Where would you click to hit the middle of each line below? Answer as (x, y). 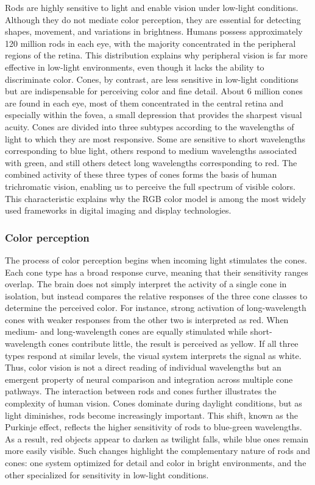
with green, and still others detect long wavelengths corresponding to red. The (151, 162)
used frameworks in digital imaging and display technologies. (118, 210)
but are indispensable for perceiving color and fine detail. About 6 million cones (154, 91)
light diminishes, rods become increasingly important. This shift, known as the (151, 415)
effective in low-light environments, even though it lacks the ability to (135, 67)
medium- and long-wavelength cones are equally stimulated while (126, 331)
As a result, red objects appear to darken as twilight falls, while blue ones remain (157, 438)
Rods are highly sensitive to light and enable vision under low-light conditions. (152, 7)
